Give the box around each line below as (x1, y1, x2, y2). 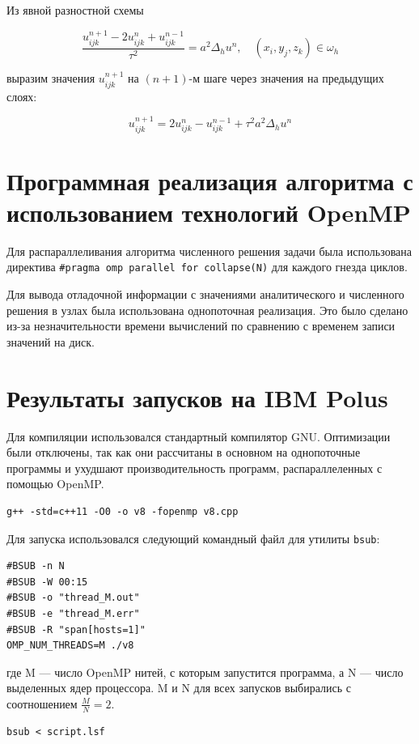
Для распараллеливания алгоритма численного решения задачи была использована (6, 242, 413, 259)
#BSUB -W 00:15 (6, 576, 88, 588)
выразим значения (6, 70, 95, 87)
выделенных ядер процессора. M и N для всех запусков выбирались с (6, 679, 351, 696)
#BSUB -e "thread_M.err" (6, 607, 140, 619)
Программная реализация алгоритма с (6, 164, 413, 197)
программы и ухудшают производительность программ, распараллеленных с (6, 459, 383, 476)
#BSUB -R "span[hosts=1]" (6, 623, 146, 636)
